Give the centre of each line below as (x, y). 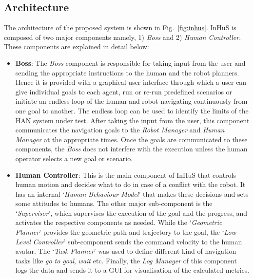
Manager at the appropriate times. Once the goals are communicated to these (131, 139)
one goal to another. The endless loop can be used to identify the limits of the (132, 110)
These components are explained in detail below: (77, 46)
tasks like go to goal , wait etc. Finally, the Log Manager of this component (126, 260)
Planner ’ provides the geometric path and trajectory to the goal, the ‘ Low (126, 232)
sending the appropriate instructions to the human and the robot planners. (127, 72)
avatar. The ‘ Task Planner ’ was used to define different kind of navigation (126, 251)
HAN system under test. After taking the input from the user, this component (132, 120)
